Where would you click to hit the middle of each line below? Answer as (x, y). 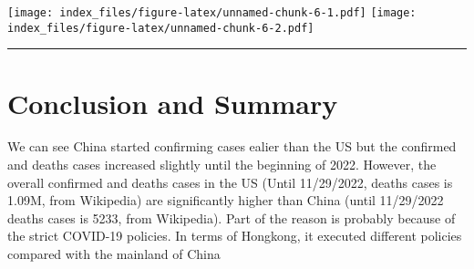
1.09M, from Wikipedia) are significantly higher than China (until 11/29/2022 (226, 200)
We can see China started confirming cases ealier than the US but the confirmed (232, 146)
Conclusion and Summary (173, 103)
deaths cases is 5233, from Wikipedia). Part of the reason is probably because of (232, 217)
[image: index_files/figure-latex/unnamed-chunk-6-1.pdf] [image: (212, 13)
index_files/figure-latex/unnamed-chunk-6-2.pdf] (161, 28)
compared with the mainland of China (114, 253)
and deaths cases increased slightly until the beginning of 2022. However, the (222, 165)
